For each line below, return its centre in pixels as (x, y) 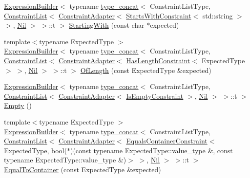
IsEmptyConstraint (155, 96)
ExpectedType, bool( (35, 150)
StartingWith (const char (107, 25)
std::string (218, 15)
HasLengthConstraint (158, 60)
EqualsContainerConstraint (167, 141)
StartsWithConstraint (159, 15)
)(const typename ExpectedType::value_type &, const (151, 150)
